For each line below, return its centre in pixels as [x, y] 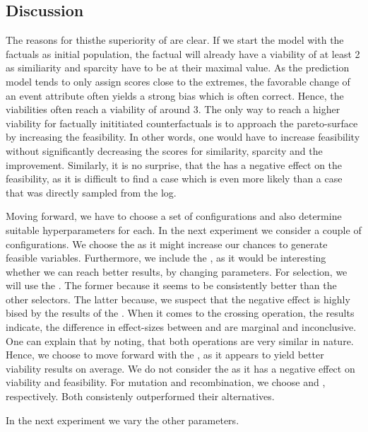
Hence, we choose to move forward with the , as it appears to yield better [165, 355]
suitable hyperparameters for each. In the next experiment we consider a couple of [184, 229]
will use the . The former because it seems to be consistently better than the [171, 285]
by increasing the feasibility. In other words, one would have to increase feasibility [183, 137]
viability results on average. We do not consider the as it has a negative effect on [180, 368]
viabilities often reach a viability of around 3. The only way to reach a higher [173, 109]
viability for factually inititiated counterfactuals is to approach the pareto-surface [182, 123]
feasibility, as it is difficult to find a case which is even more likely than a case [174, 179]
